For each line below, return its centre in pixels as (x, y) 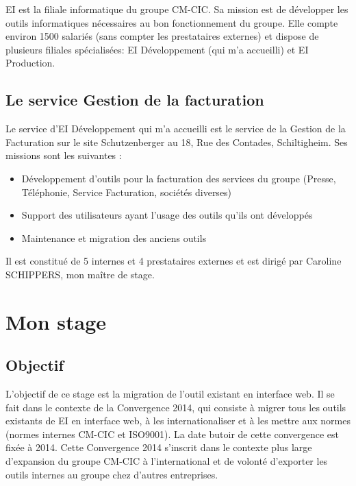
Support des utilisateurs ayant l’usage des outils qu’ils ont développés (167, 215)
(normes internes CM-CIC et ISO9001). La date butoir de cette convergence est (173, 434)
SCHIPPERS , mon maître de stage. (80, 274)
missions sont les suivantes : (64, 155)
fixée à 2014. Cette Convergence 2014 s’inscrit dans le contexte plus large (159, 447)
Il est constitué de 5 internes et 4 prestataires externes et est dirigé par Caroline (174, 261)
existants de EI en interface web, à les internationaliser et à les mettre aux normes (178, 421)
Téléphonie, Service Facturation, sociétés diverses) (127, 192)
